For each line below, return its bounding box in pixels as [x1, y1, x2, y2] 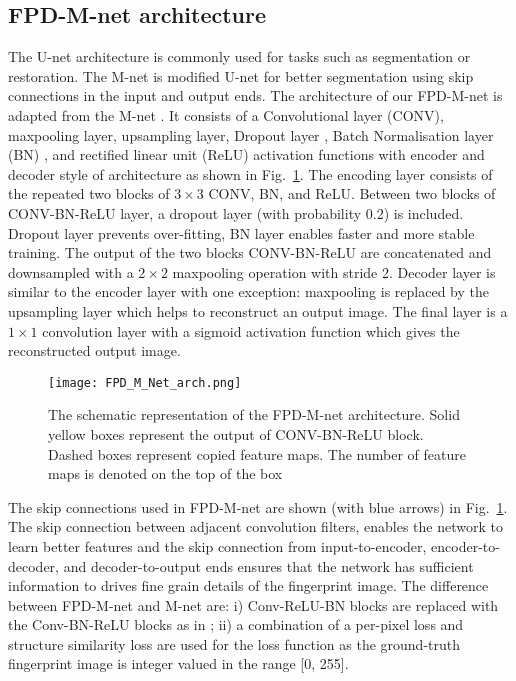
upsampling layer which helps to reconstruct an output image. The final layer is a [8, 300, 508, 321]
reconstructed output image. [8, 340, 181, 361]
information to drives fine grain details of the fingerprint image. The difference [8, 575, 489, 596]
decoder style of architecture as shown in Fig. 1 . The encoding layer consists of [8, 163, 493, 184]
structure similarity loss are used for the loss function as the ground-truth [8, 633, 461, 654]
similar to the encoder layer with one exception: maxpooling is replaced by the [8, 281, 489, 302]
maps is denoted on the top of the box [48, 463, 283, 484]
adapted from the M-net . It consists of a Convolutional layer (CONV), [8, 104, 444, 125]
